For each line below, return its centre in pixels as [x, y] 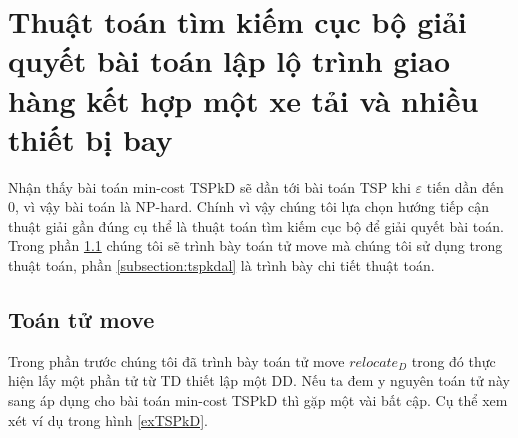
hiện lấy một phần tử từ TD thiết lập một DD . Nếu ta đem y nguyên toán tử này [259, 380]
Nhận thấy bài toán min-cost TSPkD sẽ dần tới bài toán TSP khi [209, 186]
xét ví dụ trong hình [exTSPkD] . [108, 419]
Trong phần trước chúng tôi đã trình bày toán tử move [176, 360]
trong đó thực [453, 360]
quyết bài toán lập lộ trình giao [229, 60]
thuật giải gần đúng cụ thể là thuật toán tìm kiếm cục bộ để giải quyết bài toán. [256, 225]
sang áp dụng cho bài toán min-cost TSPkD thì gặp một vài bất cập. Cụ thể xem [258, 400]
